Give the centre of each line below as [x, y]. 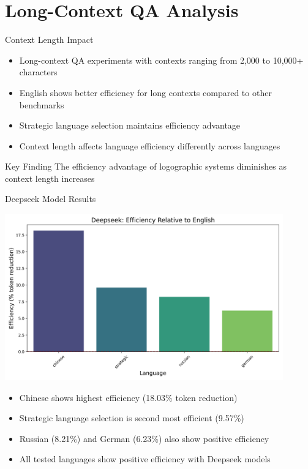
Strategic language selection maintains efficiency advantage [130, 125]
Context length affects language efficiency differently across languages [150, 145]
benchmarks [42, 104]
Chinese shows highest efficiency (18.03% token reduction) [128, 397]
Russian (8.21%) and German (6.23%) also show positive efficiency [144, 438]
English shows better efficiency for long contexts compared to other [145, 92]
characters [38, 72]
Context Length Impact [49, 39]
